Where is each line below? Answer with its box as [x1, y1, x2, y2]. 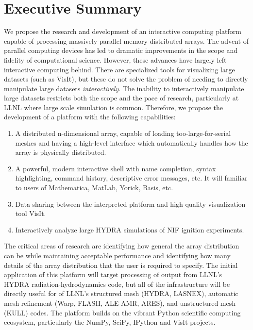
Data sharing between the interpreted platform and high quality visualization [15, 198, 246, 209]
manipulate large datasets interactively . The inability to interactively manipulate [4, 83, 244, 93]
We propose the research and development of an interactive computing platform [4, 26, 241, 36]
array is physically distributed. [15, 147, 106, 157]
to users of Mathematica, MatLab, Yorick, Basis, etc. [15, 182, 173, 193]
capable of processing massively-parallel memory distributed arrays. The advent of [4, 35, 249, 46]
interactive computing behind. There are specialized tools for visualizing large [4, 64, 235, 74]
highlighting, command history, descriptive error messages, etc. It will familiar [15, 173, 248, 183]
